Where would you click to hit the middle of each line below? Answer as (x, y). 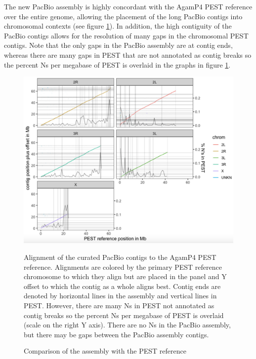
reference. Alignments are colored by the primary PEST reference (123, 267)
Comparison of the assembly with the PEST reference (105, 351)
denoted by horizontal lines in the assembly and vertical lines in (120, 296)
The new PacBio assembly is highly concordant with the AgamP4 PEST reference (128, 6)
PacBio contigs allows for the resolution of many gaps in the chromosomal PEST (126, 35)
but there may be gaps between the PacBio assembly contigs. (116, 334)
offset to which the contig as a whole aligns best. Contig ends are (122, 286)
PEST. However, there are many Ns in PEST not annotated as (119, 305)
